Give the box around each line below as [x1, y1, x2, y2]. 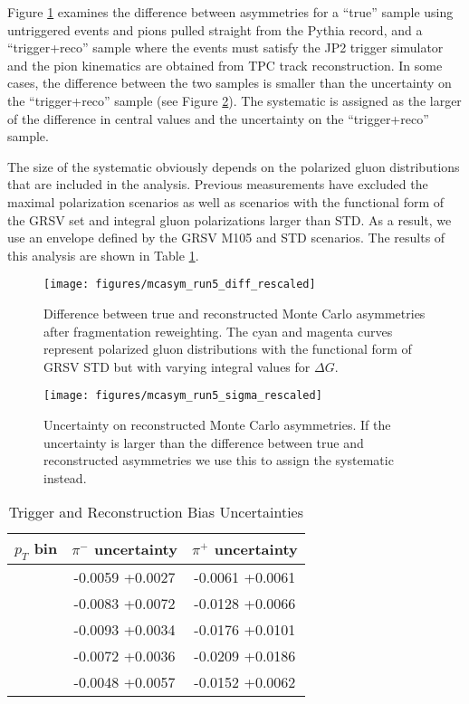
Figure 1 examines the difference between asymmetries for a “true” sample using [7, 3, 454, 21]
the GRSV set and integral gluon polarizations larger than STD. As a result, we [7, 210, 452, 229]
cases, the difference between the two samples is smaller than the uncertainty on [7, 73, 452, 92]
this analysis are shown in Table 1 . [7, 245, 199, 264]
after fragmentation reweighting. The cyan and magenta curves [43, 321, 393, 340]
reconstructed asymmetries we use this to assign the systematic [43, 451, 394, 470]
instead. [43, 468, 87, 487]
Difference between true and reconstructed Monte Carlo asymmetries [43, 303, 426, 322]
